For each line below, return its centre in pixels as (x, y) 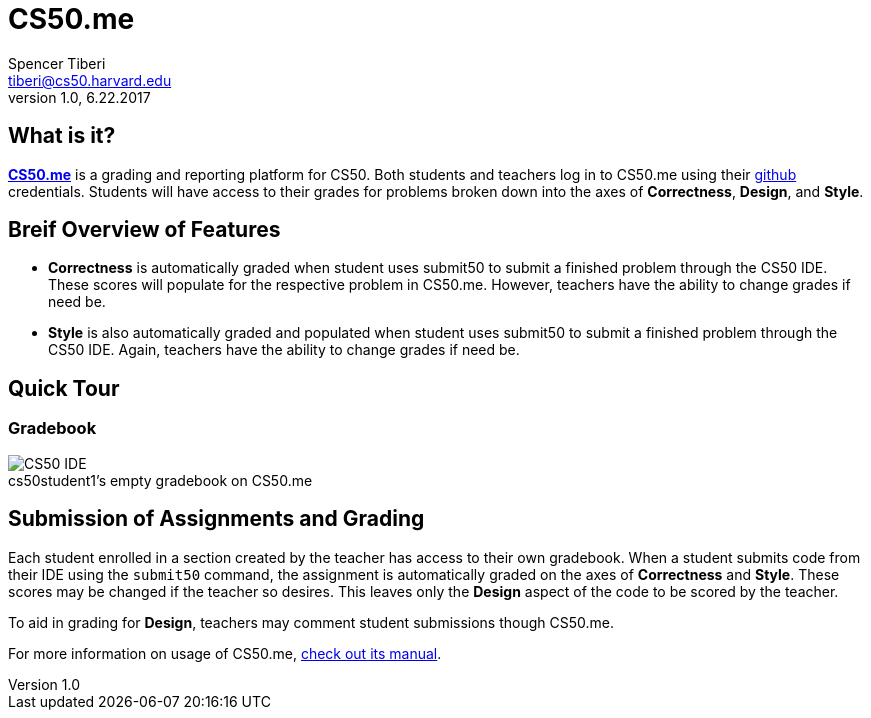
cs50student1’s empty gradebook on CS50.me (160, 480)
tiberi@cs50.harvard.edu (90, 80)
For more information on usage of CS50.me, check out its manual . (225, 653)
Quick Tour (64, 388)
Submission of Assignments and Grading (216, 519)
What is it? (62, 136)
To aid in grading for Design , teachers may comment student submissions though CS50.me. (311, 622)
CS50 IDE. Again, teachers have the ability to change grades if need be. (284, 350)
